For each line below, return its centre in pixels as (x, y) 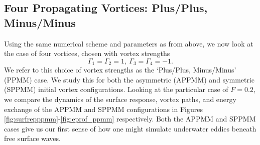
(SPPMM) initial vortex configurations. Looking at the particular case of (116, 89)
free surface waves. (32, 138)
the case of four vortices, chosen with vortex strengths (87, 53)
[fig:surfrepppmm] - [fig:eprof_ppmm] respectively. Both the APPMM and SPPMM (130, 119)
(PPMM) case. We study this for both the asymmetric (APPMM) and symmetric (129, 79)
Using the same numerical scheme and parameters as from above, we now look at (129, 43)
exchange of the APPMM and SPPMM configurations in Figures (103, 109)
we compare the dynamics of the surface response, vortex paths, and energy (120, 99)
